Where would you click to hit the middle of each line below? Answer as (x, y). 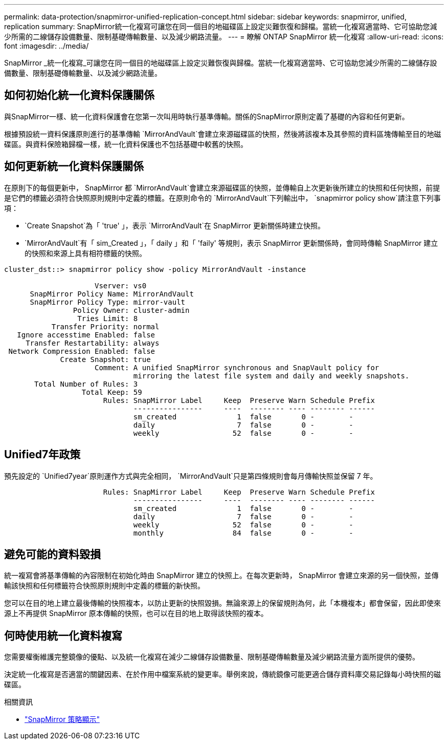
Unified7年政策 (42, 455)
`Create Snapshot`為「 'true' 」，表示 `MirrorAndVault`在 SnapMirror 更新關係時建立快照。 (175, 225)
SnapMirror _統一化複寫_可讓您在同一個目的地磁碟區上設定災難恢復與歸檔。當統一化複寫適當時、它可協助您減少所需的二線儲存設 (221, 63)
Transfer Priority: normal (105, 326)
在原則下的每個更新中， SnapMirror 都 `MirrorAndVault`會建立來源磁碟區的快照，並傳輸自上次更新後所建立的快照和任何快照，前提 (222, 187)
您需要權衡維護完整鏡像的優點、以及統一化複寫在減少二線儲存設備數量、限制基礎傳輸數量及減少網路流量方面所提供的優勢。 (212, 657)
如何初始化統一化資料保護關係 (79, 95)
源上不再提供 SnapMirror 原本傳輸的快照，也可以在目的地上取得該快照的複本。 (136, 613)
